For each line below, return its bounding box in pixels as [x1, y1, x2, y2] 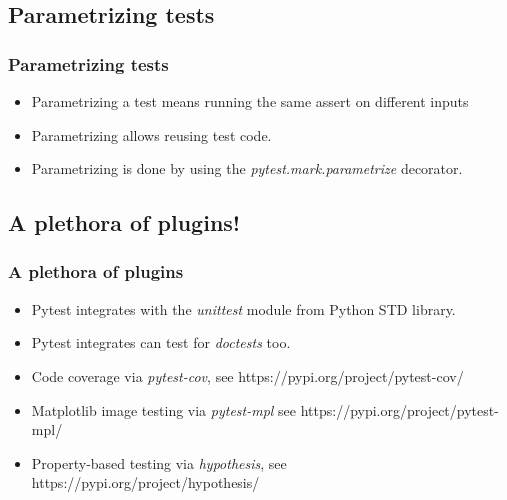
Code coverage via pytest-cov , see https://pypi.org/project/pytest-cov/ [31, 365, 464, 386]
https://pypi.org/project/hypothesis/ [31, 472, 260, 493]
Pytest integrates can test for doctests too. [31, 332, 291, 353]
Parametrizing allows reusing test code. [31, 124, 272, 145]
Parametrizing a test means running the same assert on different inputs [31, 91, 469, 111]
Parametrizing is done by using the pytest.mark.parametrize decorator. [31, 158, 463, 179]
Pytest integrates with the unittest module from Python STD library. [31, 298, 456, 319]
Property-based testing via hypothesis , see [31, 452, 287, 473]
